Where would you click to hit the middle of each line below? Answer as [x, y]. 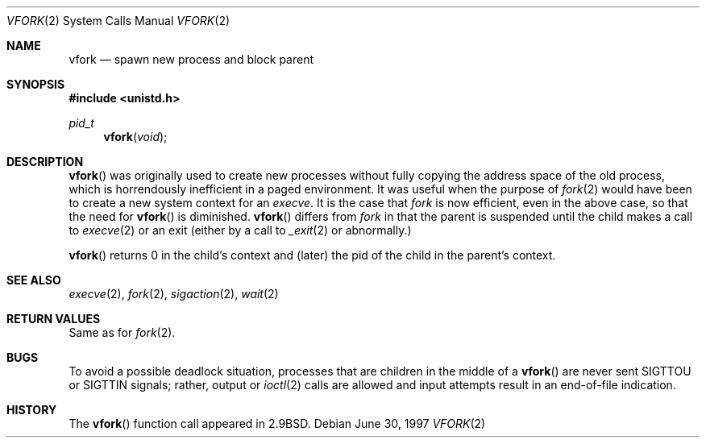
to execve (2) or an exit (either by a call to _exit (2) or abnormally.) [240, 230]
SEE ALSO [34, 280]
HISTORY [32, 410]
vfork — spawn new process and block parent [191, 59]
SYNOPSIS [36, 84]
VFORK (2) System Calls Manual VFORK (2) [118, 21]
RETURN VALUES [54, 319]
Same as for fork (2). [122, 332]
